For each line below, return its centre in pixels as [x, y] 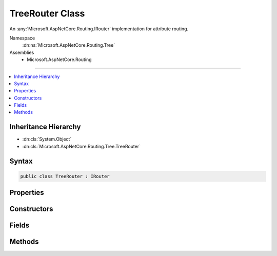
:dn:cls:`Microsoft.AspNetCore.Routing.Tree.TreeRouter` [82, 146]
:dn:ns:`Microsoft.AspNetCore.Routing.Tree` [69, 45]
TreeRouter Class [47, 13]
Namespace [22, 38]
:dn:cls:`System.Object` [47, 139]
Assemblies [22, 52]
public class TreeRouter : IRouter [65, 176]
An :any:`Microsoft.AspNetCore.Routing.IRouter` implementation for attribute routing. [99, 29]
